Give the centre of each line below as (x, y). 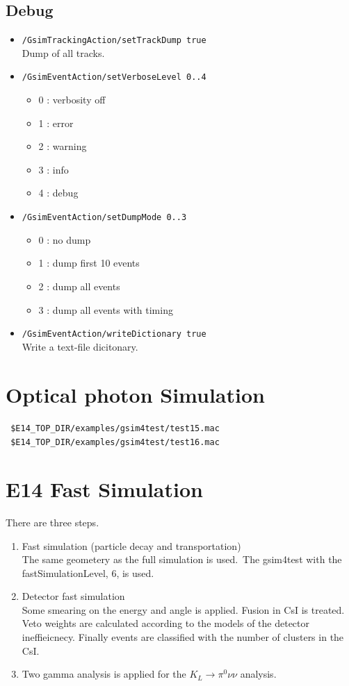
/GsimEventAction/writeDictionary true (114, 334)
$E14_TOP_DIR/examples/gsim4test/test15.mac (115, 429)
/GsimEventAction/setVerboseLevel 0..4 (114, 77)
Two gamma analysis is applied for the (104, 674)
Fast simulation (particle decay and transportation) (131, 545)
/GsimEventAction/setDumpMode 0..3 (104, 218)
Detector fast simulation (73, 596)
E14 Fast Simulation (104, 488)
